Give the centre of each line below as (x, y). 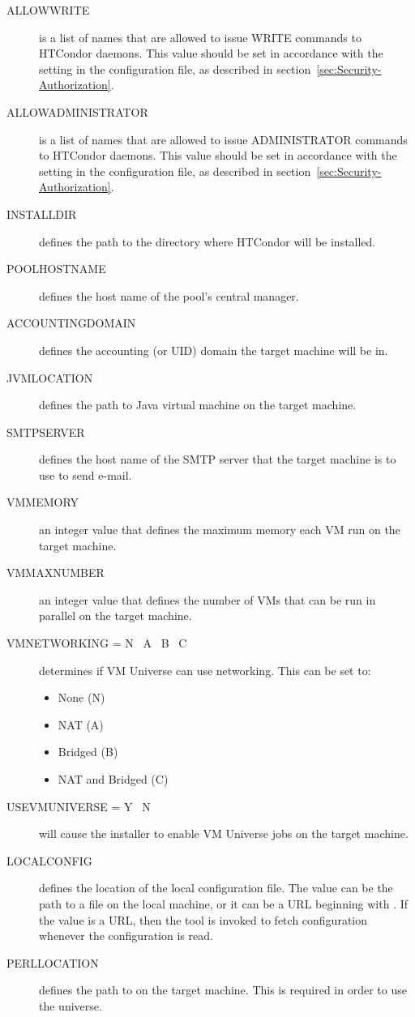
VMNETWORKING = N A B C (97, 643)
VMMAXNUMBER (56, 573)
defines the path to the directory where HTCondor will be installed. (207, 241)
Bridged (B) (88, 752)
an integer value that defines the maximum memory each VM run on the (220, 530)
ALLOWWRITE (48, 10)
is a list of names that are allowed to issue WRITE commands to (200, 37)
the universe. (71, 1005)
